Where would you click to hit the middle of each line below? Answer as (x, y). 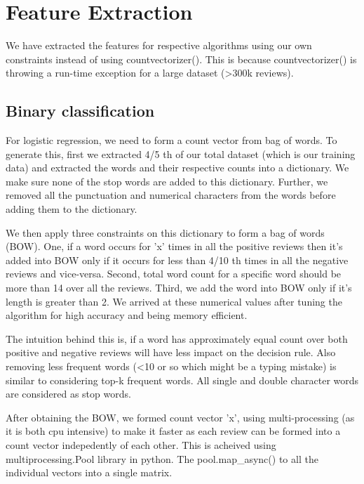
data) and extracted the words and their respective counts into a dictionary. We (177, 168)
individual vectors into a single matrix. (89, 472)
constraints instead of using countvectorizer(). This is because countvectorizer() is (181, 59)
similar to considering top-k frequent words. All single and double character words (182, 380)
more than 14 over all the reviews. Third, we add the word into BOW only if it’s (179, 288)
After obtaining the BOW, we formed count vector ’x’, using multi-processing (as (180, 417)
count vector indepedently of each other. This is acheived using (141, 444)
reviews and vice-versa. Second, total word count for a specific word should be (174, 274)
